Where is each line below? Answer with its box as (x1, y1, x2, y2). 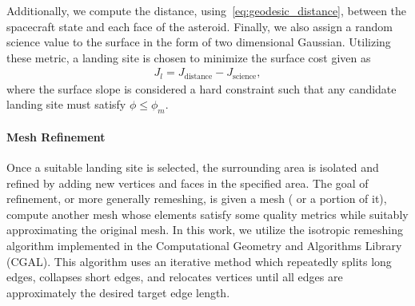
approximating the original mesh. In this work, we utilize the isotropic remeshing (6, 221, 403, 238)
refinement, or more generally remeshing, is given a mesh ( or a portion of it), (6, 190, 387, 207)
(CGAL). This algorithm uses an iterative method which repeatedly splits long (6, 252, 392, 269)
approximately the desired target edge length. (6, 284, 230, 300)
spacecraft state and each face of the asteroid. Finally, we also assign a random (6, 18, 393, 34)
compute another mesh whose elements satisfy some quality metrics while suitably (6, 205, 409, 222)
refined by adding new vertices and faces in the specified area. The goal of (6, 174, 369, 191)
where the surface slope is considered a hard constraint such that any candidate (6, 80, 397, 97)
